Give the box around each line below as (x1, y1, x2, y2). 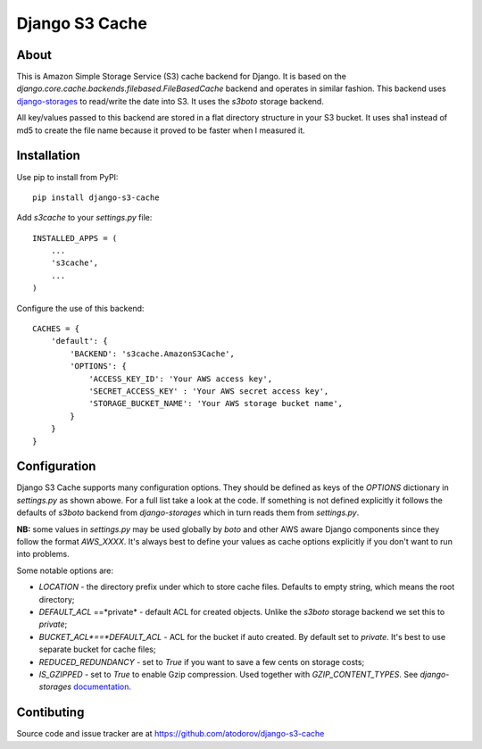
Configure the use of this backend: (16, 303, 145, 313)
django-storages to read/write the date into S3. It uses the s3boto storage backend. (16, 96, 325, 106)
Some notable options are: (16, 565, 114, 576)
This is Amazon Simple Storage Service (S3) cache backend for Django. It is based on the (16, 71, 347, 82)
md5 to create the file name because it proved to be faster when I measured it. (16, 125, 305, 136)
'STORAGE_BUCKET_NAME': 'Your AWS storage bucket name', (88, 398, 344, 409)
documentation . (72, 681, 131, 692)
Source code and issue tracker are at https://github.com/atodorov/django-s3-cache (16, 728, 325, 739)
